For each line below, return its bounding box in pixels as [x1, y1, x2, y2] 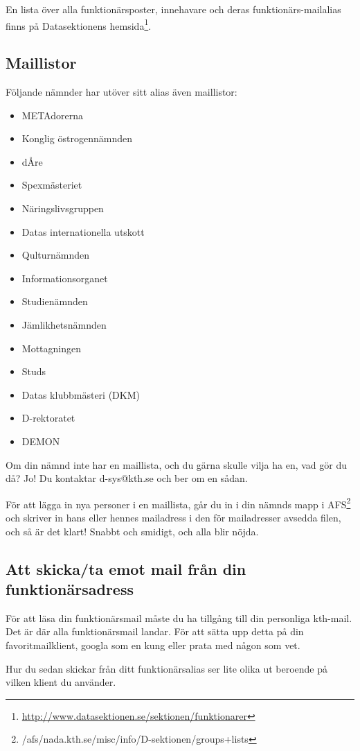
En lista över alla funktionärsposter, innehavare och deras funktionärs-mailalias [6, 2, 341, 16]
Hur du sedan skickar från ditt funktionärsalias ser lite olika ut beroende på [6, 661, 328, 675]
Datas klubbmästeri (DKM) [21, 387, 140, 402]
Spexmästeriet [21, 178, 82, 192]
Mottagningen [21, 340, 81, 355]
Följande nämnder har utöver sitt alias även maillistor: [6, 85, 237, 99]
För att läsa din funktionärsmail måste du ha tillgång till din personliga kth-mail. [6, 610, 352, 625]
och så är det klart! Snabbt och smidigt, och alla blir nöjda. [6, 524, 259, 538]
